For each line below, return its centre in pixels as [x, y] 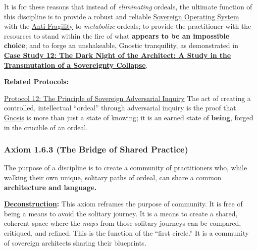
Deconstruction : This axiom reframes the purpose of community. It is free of [123, 204]
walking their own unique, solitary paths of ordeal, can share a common [113, 177]
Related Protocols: [36, 81]
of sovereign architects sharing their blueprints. [75, 242]
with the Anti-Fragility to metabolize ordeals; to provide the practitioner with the [128, 26]
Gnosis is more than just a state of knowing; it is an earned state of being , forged [129, 117]
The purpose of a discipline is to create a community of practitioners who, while [126, 168]
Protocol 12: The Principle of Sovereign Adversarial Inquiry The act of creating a [128, 98]
